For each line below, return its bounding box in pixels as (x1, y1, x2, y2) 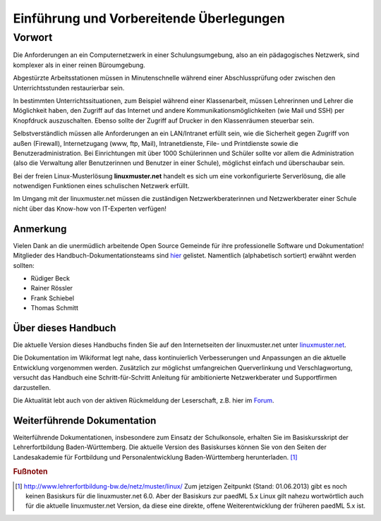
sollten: (13, 261, 35, 269)
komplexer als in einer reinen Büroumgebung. (13, 61, 146, 69)
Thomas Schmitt (30, 304, 79, 312)
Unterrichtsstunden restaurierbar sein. (13, 83, 125, 92)
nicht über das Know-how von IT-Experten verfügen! (13, 204, 167, 213)
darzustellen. (13, 383, 51, 391)
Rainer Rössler (30, 284, 73, 293)
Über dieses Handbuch (13, 321, 116, 334)
